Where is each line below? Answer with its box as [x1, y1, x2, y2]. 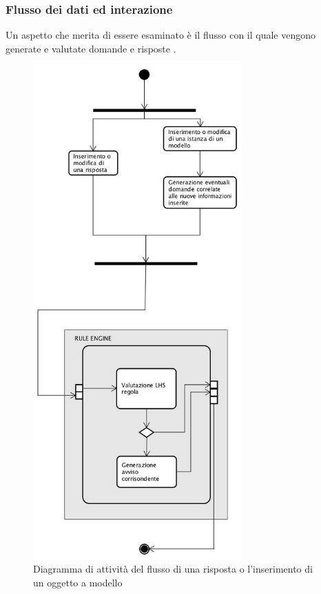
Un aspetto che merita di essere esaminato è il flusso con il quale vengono [6, 28, 316, 42]
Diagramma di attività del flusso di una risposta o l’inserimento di [33, 562, 313, 576]
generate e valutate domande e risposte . [6, 41, 176, 55]
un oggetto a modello [33, 575, 123, 589]
